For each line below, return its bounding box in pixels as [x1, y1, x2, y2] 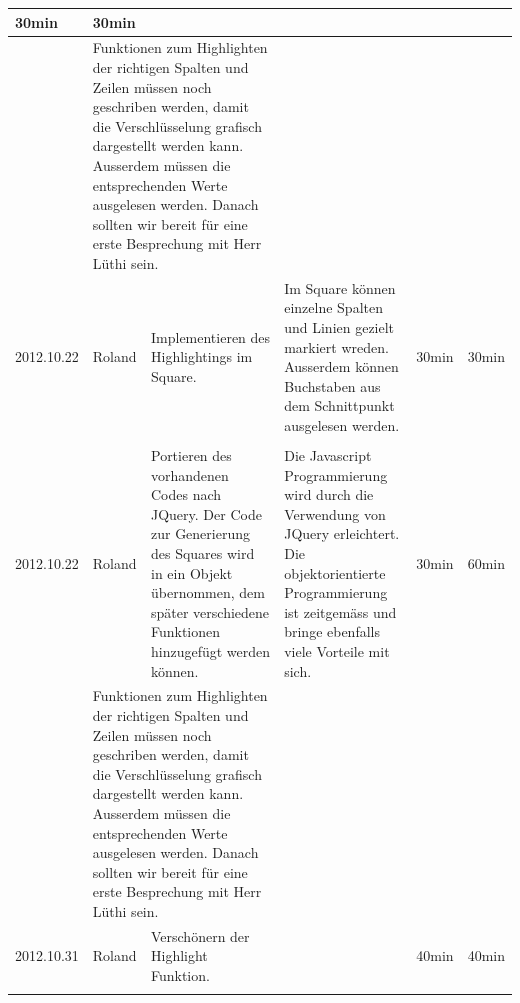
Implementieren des [150, 326, 271, 347]
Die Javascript [284, 444, 372, 465]
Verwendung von [284, 503, 386, 524]
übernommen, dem [150, 582, 265, 603]
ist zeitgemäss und [284, 601, 397, 622]
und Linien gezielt [284, 316, 395, 337]
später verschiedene [150, 601, 270, 622]
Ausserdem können [284, 356, 399, 377]
